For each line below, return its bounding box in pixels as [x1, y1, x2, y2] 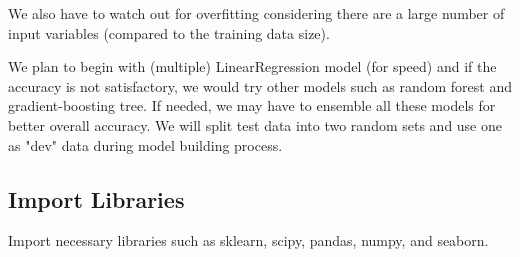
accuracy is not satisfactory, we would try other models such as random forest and [8, 75, 512, 96]
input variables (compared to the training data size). [8, 22, 330, 43]
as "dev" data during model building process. [8, 134, 283, 155]
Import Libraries [8, 183, 185, 214]
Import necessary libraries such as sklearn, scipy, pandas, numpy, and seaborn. [8, 230, 489, 251]
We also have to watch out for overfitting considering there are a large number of [8, 3, 505, 23]
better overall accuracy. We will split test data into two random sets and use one [8, 114, 503, 135]
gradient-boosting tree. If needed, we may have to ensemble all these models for [8, 95, 496, 116]
